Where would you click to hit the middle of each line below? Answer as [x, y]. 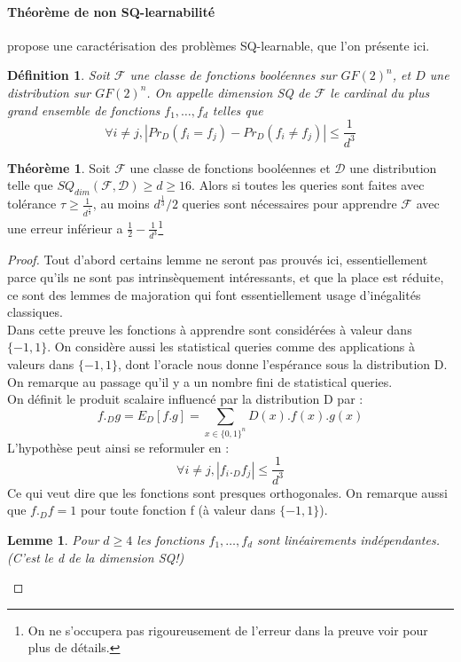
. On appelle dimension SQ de [228, 92]
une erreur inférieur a [65, 228]
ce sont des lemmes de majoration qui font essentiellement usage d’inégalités [214, 294]
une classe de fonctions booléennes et [230, 167]
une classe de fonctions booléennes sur [233, 75]
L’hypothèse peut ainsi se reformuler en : [118, 447]
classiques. [35, 312]
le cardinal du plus [380, 92]
